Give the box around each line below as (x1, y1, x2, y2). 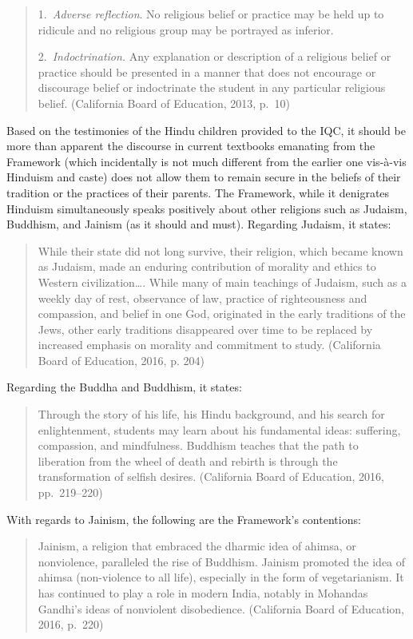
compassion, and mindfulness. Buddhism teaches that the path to (38, 437, 359, 454)
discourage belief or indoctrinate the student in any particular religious (38, 79, 386, 96)
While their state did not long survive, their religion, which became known (38, 242, 403, 259)
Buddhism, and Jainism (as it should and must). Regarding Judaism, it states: (6, 216, 391, 232)
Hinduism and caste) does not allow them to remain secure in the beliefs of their (6, 169, 401, 185)
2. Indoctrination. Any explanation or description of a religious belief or (38, 48, 391, 65)
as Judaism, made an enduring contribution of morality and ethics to (38, 258, 376, 275)
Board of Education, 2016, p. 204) (38, 351, 205, 368)
